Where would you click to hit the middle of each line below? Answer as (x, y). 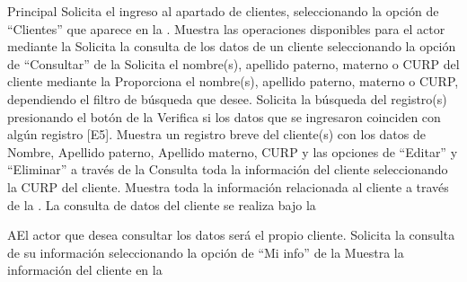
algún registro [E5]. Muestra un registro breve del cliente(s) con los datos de (216, 134)
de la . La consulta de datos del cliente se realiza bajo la (162, 204)
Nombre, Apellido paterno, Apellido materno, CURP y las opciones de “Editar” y (233, 151)
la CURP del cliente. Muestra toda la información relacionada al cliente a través (228, 186)
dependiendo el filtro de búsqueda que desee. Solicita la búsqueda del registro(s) (227, 98)
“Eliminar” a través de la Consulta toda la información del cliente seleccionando (228, 169)
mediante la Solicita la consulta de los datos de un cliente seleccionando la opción (232, 46)
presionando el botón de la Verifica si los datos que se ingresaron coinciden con (224, 116)
